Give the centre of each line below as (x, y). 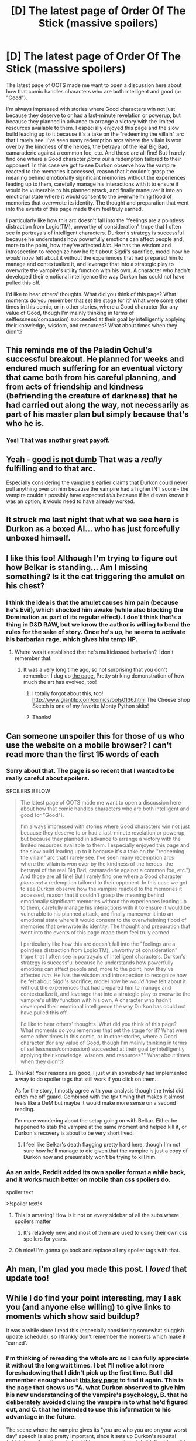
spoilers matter (33, 1221)
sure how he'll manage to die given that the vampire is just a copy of (106, 1151)
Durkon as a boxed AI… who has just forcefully (93, 529)
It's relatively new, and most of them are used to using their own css (105, 1233)
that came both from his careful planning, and (91, 378)
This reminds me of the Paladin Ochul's (79, 350)
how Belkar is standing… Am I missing (77, 567)
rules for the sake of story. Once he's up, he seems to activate (96, 632)
